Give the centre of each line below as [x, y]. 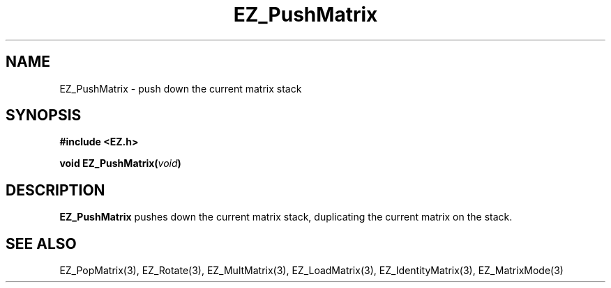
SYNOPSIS [44, 115]
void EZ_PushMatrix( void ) [120, 163]
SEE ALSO [41, 243]
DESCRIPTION [55, 190]
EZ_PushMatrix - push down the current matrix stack [181, 88]
